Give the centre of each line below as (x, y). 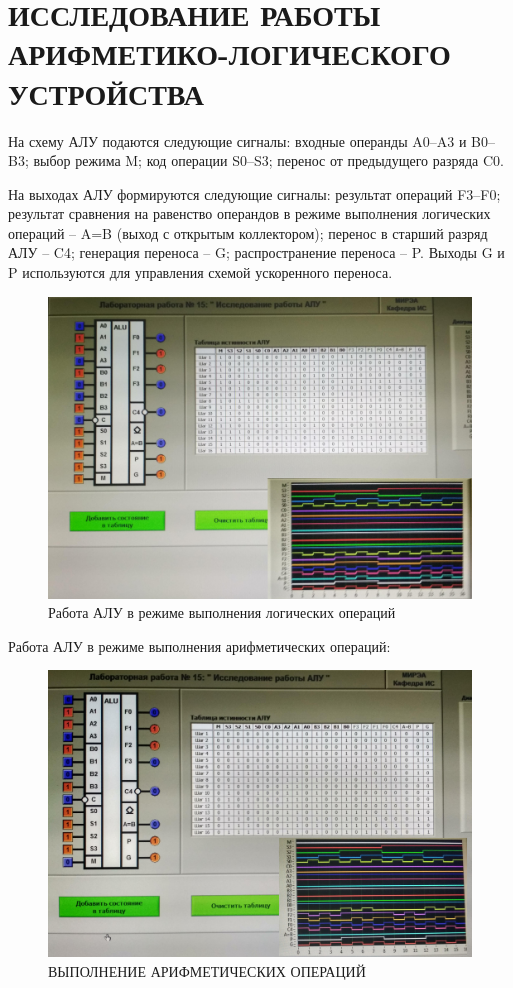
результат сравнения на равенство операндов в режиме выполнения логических (249, 213)
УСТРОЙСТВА (106, 92)
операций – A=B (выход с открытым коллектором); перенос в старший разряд (248, 232)
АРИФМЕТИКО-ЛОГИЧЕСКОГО (229, 53)
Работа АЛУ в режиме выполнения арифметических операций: (199, 645)
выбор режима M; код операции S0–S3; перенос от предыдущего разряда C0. (268, 160)
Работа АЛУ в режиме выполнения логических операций (222, 612)
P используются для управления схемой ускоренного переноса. (200, 272)
